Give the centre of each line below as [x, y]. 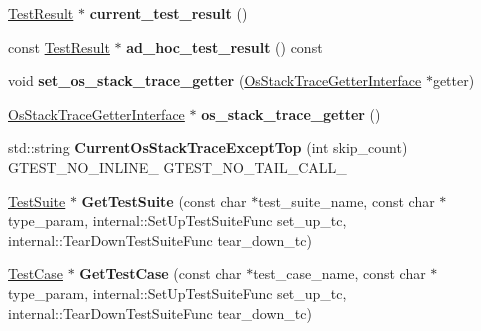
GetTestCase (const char [160, 273]
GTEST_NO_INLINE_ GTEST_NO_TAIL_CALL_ [177, 166]
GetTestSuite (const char [164, 200]
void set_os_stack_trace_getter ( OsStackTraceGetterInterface [215, 80]
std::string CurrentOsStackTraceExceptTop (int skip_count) [208, 147]
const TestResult [59, 46]
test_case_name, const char [339, 273]
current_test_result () [168, 13]
